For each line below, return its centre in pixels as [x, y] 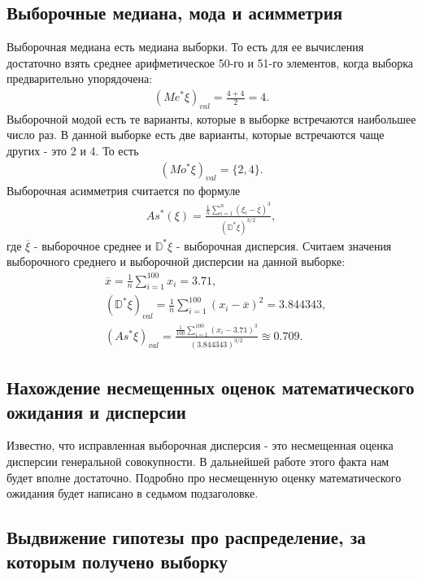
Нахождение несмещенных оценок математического [211, 387]
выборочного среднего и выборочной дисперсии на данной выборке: [176, 261]
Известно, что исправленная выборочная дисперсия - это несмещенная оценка [200, 445]
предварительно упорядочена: [80, 78]
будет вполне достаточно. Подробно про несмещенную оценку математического [204, 477]
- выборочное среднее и [92, 245]
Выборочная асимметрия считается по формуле [124, 191]
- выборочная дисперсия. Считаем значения [284, 245]
